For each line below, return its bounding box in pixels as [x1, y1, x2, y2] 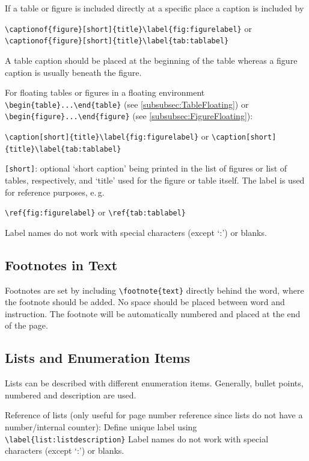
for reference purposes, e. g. [5, 185, 105, 198]
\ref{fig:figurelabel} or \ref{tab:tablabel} [5, 206, 186, 218]
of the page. [5, 319, 48, 332]
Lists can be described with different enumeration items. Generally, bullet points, [5, 377, 304, 389]
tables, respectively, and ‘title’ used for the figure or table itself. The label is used [5, 173, 305, 186]
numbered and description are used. [5, 388, 136, 401]
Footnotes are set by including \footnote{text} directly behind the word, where [5, 283, 304, 296]
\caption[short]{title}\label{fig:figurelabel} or [5, 130, 209, 142]
